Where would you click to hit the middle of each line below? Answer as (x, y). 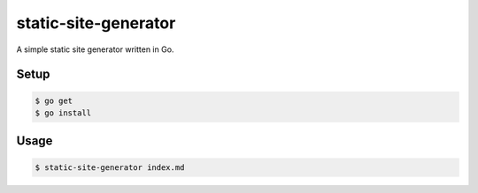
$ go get (54, 100)
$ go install (63, 113)
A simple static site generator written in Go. (95, 49)
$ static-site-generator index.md (110, 167)
